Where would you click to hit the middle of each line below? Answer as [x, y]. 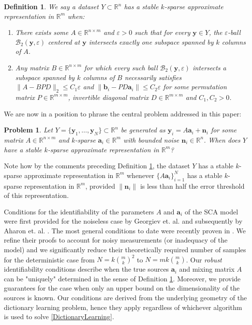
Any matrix [32, 67]
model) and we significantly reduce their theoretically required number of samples [125, 250]
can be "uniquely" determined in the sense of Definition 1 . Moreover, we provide [122, 278]
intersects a [209, 67]
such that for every [163, 32]
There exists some [42, 32]
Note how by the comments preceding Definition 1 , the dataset [97, 166]
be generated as [143, 130]
